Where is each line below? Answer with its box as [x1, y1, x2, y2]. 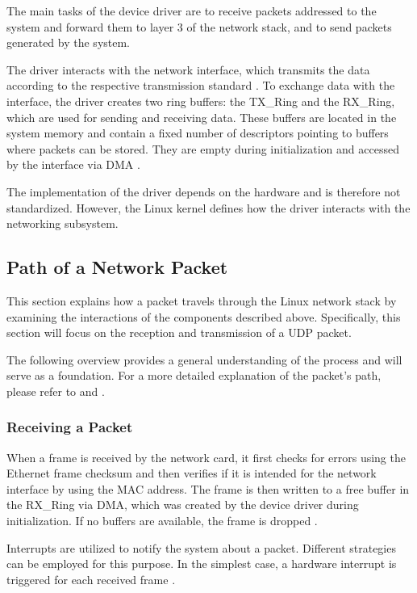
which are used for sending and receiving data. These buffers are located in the [6, 108, 397, 125]
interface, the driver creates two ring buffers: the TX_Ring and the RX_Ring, [6, 92, 395, 109]
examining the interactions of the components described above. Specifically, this [6, 308, 401, 325]
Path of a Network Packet [6, 254, 228, 280]
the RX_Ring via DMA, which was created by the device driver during [6, 496, 359, 513]
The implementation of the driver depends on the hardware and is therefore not [6, 183, 401, 200]
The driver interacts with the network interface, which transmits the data [6, 61, 370, 78]
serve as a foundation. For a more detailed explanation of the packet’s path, [6, 367, 382, 384]
